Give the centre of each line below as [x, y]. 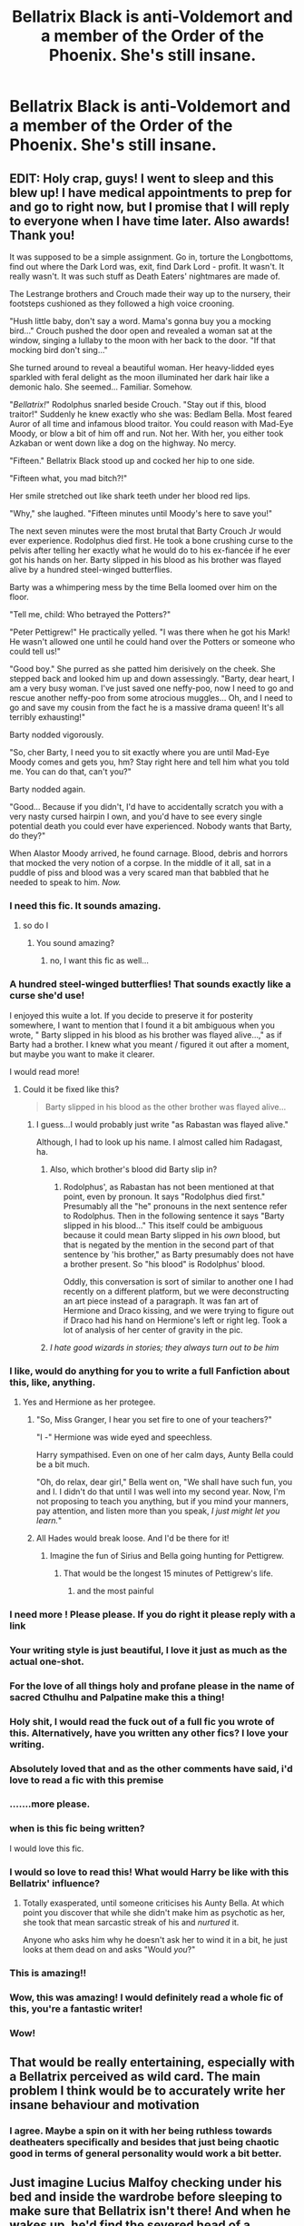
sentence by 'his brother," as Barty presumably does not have [179, 1254]
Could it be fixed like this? [71, 1089]
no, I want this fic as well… [99, 960]
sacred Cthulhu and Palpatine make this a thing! [117, 1697]
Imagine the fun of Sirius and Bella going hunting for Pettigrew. [167, 1555]
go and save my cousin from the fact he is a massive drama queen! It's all [147, 707]
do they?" [28, 836]
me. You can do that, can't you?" [70, 772]
